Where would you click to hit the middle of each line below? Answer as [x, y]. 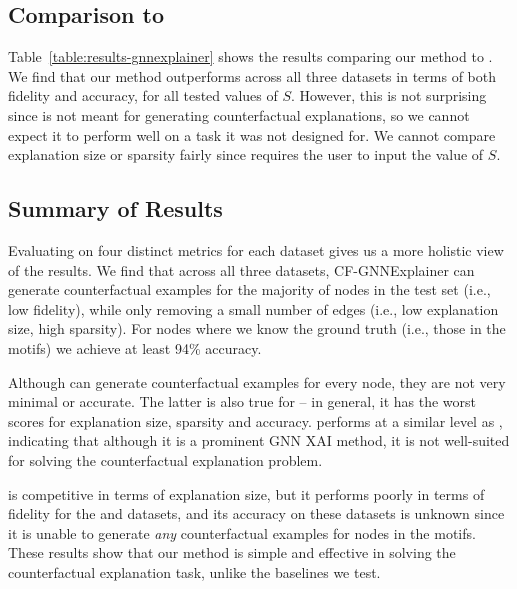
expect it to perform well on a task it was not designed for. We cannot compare [252, 134]
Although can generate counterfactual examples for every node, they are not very [257, 381]
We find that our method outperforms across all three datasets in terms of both [252, 75]
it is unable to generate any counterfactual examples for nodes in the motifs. [242, 532]
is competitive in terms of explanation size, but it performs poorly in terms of [246, 493]
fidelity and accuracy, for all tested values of [143, 95]
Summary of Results [115, 208]
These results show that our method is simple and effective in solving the [232, 552]
